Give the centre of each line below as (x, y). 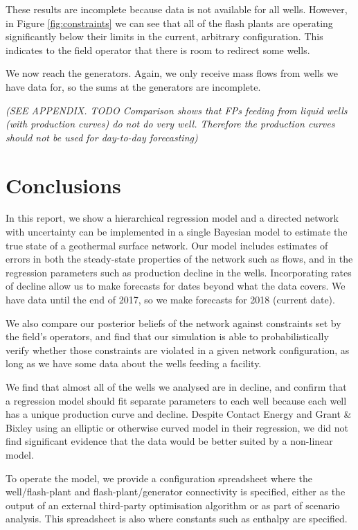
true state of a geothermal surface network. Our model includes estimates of (167, 245)
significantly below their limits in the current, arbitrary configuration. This (164, 36)
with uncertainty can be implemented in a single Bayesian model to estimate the (177, 232)
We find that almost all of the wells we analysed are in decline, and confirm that (176, 387)
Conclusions (63, 185)
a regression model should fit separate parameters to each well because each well (176, 400)
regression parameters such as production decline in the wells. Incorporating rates (179, 272)
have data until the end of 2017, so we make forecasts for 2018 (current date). (170, 300)
